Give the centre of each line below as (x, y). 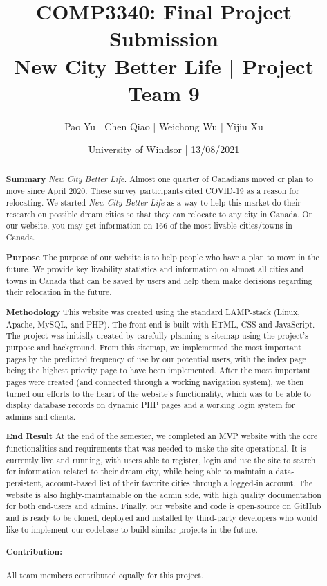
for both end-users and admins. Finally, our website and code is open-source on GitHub (163, 506)
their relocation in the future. (59, 292)
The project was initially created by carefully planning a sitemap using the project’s (157, 336)
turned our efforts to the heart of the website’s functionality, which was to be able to (158, 393)
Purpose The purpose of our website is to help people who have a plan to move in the (162, 257)
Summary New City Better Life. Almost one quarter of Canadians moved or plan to (159, 179)
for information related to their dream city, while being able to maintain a (139, 471)
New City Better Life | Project (164, 65)
